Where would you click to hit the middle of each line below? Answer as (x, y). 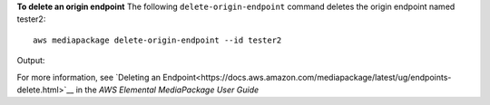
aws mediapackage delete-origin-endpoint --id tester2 (157, 40)
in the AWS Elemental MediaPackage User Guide (167, 90)
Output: (31, 61)
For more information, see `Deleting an (89, 77)
